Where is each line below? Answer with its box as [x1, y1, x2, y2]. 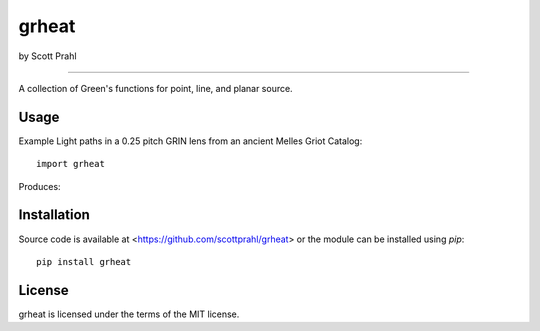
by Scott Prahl [18, 50, 77, 62]
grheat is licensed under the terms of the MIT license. [18, 308, 240, 320]
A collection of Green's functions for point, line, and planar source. [18, 82, 294, 94]
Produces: [18, 180, 61, 192]
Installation [18, 206, 90, 224]
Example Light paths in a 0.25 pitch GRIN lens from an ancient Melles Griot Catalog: [18, 135, 363, 147]
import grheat [36, 158, 105, 170]
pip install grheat [36, 256, 132, 267]
